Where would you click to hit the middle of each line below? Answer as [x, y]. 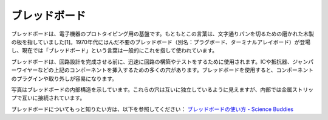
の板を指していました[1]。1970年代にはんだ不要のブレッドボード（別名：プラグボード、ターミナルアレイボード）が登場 [161, 42]
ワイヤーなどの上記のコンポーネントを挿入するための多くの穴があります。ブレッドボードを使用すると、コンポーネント [165, 70]
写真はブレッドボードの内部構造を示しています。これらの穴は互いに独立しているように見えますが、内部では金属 [152, 89]
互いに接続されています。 [53, 98]
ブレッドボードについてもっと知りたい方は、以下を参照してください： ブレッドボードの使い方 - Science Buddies [152, 109]
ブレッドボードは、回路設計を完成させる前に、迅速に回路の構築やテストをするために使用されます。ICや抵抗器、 [152, 62]
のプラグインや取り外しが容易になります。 [64, 78]
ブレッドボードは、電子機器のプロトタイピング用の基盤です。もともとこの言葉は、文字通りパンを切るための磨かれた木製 [162, 34]
